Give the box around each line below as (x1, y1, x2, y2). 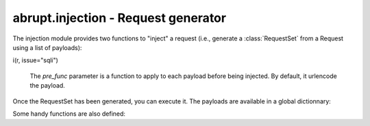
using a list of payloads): (12, 43, 82, 51)
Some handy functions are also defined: (12, 110, 126, 118)
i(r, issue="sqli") (12, 56, 58, 64)
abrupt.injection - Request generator (12, 10, 226, 25)
